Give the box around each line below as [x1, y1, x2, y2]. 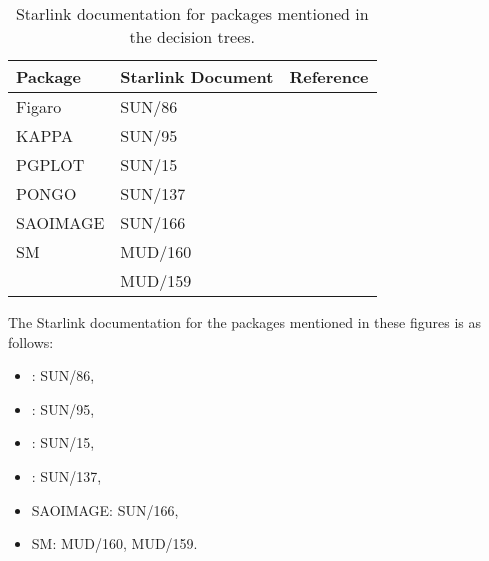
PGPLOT [16, 153, 85, 176]
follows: [8, 331, 54, 352]
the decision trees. [129, 25, 256, 48]
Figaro [16, 95, 62, 118]
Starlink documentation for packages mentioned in [15, 2, 369, 25]
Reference [289, 65, 369, 88]
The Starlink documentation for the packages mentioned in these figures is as [8, 312, 481, 332]
